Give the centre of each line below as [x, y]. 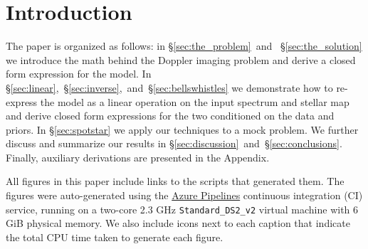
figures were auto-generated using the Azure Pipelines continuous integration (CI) [184, 195]
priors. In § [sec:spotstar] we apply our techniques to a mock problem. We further [182, 129]
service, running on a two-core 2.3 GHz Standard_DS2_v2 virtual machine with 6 [182, 209]
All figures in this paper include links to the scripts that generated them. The [175, 181]
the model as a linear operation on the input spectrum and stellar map [195, 101]
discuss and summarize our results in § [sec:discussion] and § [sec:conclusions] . [174, 143]
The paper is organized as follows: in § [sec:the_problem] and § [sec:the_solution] [184, 46]
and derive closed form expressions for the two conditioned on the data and [170, 116]
